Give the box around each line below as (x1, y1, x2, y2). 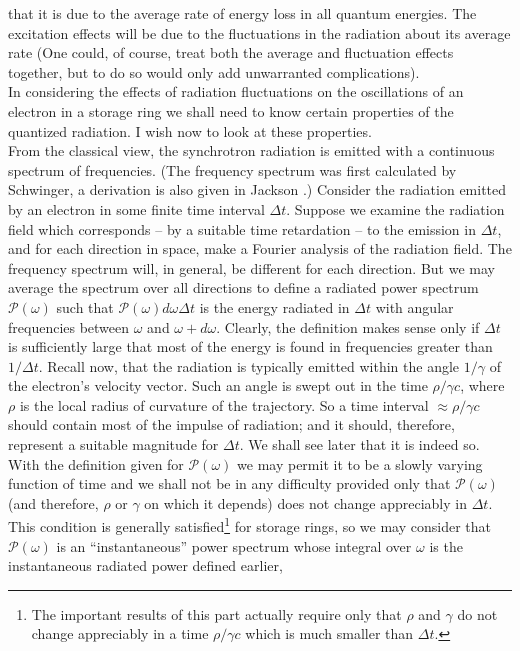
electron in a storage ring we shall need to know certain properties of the (8, 100, 454, 121)
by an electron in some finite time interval (8, 198, 265, 219)
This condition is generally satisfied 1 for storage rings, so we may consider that (8, 513, 492, 537)
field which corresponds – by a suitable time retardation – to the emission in (8, 218, 476, 239)
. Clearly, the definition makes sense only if (216, 316, 480, 337)
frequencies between (8, 316, 130, 337)
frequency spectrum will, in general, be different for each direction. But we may (8, 257, 495, 278)
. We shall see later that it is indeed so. (239, 434, 480, 455)
